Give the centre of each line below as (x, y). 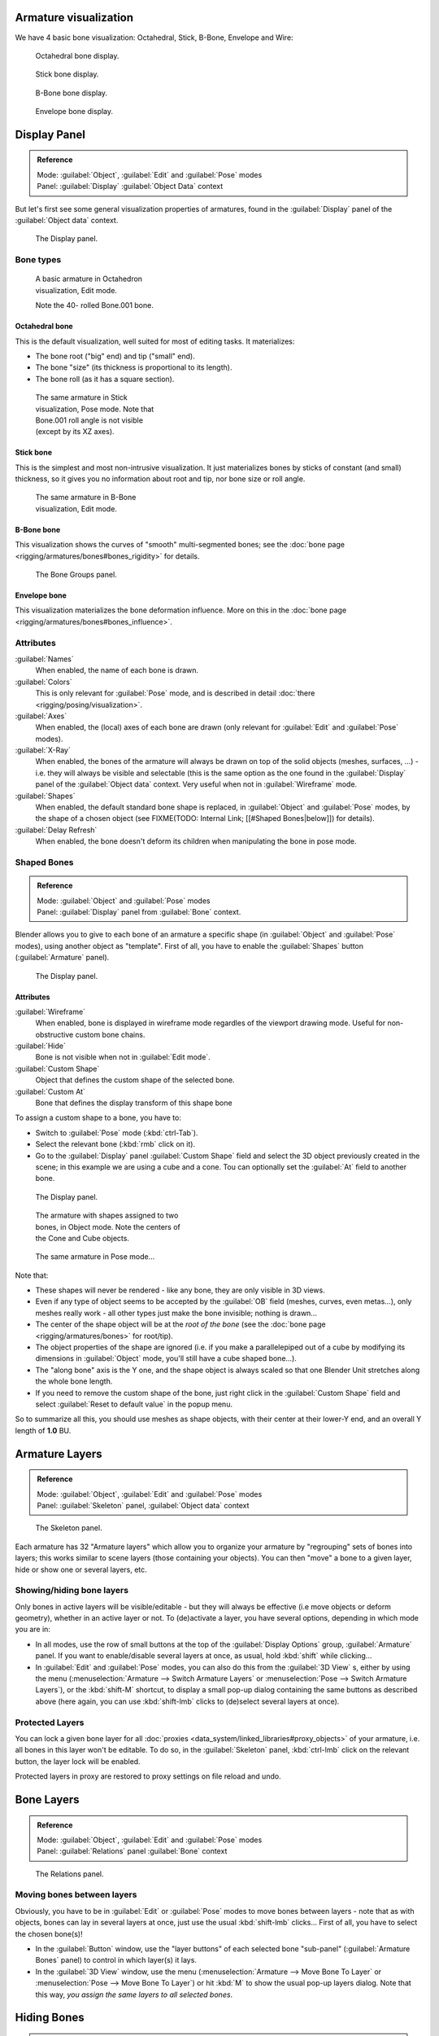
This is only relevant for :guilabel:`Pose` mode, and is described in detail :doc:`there (175, 693)
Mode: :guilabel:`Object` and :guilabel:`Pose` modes (124, 901)
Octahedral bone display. (77, 55)
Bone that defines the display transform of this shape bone (134, 1103)
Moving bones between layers (76, 1895)
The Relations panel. (70, 1874)
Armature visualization (74, 18)
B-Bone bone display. (72, 93)
